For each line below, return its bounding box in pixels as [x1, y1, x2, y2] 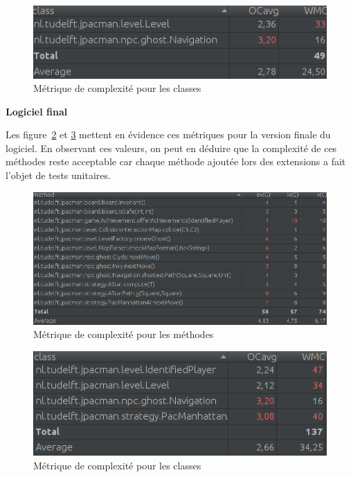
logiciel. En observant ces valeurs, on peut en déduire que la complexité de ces [6, 140, 337, 155]
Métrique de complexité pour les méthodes [33, 327, 214, 342]
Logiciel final [6, 104, 68, 118]
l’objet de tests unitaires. [6, 168, 111, 183]
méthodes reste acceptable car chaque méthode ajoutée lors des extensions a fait [6, 154, 346, 169]
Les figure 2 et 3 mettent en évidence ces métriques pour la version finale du [6, 127, 331, 142]
